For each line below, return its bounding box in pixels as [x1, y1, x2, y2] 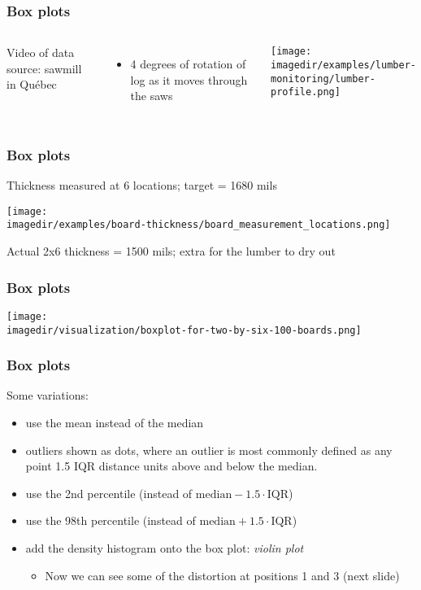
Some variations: [7, 387, 89, 404]
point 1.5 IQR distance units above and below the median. [25, 457, 318, 474]
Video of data [7, 44, 75, 61]
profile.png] [271, 86, 341, 98]
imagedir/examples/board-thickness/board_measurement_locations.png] [7, 219, 391, 231]
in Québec [7, 76, 57, 93]
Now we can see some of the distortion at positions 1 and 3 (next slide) [45, 566, 400, 583]
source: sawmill [7, 59, 82, 76]
